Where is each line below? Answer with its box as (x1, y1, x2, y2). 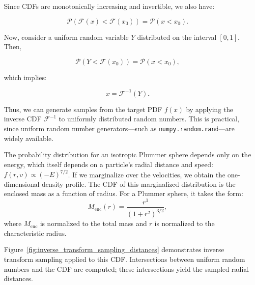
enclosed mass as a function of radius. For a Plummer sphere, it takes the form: (4, 188, 243, 199)
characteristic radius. (4, 228, 67, 238)
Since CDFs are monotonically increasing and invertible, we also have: (4, 1, 215, 11)
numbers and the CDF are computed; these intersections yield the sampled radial (4, 263, 249, 274)
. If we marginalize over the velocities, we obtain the (68, 169, 226, 179)
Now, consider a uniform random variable (4, 31, 129, 42)
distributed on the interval (137, 31, 217, 42)
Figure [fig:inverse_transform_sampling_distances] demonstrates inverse (4, 244, 224, 255)
